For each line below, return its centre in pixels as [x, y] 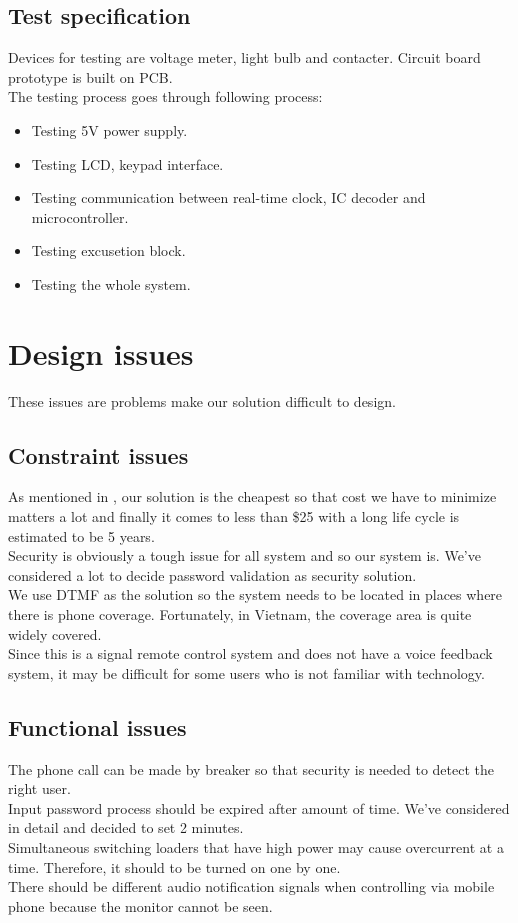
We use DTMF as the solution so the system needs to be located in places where [255, 594]
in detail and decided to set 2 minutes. [126, 827]
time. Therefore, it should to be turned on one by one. [174, 866]
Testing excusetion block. [108, 250]
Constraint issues [98, 454]
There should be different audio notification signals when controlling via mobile [251, 886]
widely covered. [55, 633]
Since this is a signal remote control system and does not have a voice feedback [250, 653]
